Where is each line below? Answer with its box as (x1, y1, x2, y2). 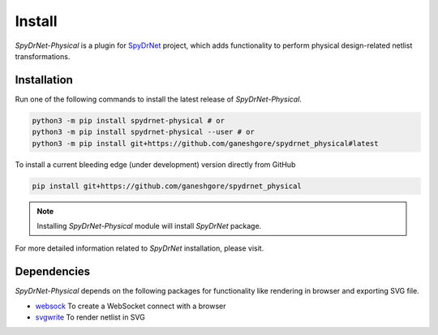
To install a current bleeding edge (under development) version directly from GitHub (15, 159, 296, 170)
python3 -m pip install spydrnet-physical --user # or (32, 127, 255, 137)
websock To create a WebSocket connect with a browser (35, 301, 226, 311)
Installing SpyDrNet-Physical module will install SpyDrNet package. (36, 221, 262, 230)
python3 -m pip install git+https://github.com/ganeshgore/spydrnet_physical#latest (32, 139, 379, 148)
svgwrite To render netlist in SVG (35, 312, 145, 322)
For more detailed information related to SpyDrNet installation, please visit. (15, 243, 264, 253)
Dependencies (15, 264, 91, 279)
